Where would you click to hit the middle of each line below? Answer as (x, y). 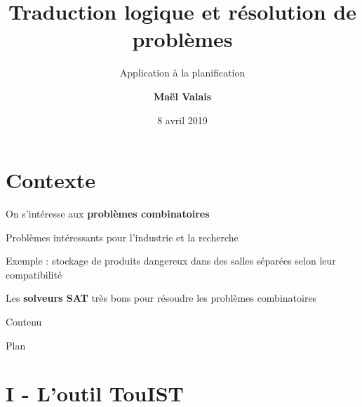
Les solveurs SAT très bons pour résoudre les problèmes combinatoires (161, 298)
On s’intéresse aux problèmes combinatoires (108, 214)
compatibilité (34, 274)
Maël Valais (182, 96)
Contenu (24, 321)
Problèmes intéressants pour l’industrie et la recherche (122, 237)
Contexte (51, 180)
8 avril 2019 (182, 120)
